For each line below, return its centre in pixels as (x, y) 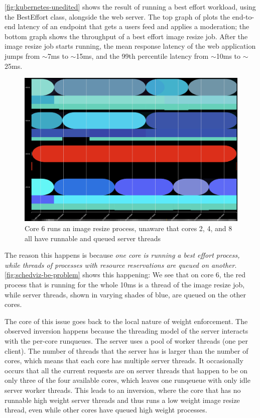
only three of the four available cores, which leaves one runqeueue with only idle (127, 380)
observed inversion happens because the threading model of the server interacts (126, 331)
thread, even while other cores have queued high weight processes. (106, 410)
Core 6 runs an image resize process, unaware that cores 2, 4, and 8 (128, 228)
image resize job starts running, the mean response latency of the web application (130, 46)
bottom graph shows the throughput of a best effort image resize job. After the (126, 36)
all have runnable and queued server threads (93, 238)
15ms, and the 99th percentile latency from (142, 56)
